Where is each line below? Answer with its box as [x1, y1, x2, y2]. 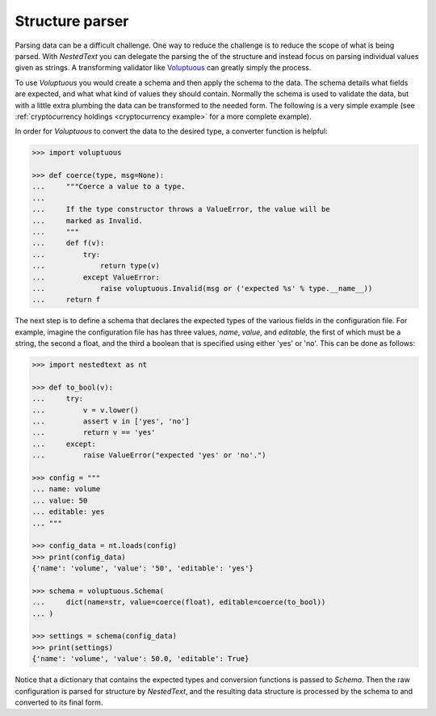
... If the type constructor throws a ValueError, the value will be [31, 204, 330, 214]
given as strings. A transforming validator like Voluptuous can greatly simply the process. [15, 63, 312, 73]
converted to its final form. [15, 697, 103, 707]
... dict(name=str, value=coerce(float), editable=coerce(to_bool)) [31, 598, 326, 607]
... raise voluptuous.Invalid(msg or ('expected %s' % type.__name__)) [31, 284, 373, 293]
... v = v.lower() [31, 405, 139, 415]
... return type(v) [31, 261, 161, 271]
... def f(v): [31, 238, 105, 248]
